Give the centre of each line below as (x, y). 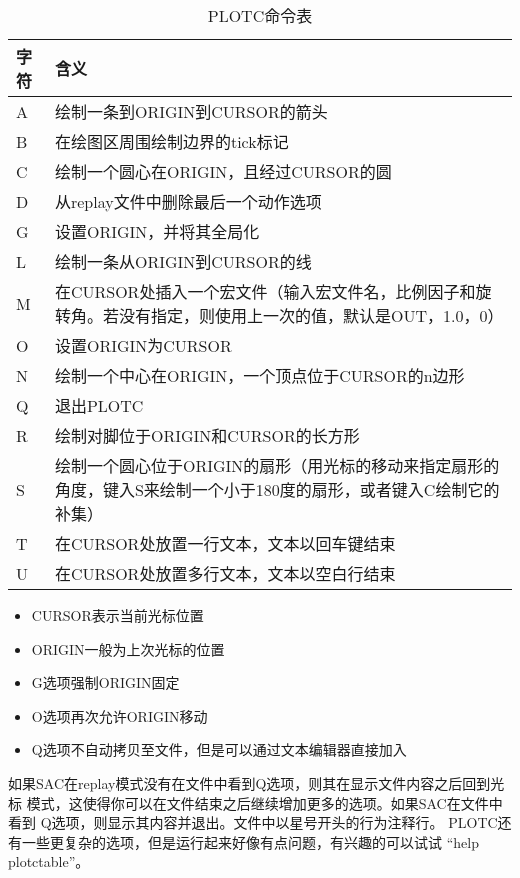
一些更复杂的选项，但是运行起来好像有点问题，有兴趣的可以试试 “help (250, 841)
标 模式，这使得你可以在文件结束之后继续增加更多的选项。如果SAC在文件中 (255, 802)
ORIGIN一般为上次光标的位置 (128, 648)
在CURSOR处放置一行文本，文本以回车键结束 (225, 543)
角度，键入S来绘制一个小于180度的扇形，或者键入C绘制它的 (277, 489)
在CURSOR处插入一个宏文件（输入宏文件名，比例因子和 (265, 291)
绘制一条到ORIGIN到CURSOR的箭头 (191, 111)
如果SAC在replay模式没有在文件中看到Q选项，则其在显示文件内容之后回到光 (256, 782)
